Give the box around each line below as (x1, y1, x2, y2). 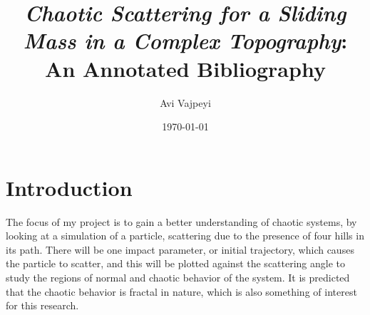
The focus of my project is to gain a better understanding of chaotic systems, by (6, 214, 357, 229)
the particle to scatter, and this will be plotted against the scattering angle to (6, 256, 346, 271)
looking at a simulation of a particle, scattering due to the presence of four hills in (6, 228, 364, 243)
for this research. (6, 298, 79, 313)
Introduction (6, 172, 133, 202)
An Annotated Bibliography (45, 53, 326, 83)
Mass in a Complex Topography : (23, 26, 348, 56)
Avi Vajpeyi (160, 95, 211, 110)
